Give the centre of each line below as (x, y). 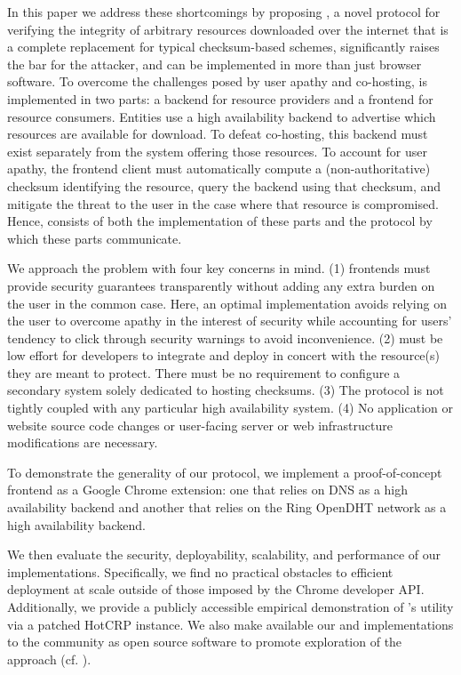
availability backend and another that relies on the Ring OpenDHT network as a (227, 507)
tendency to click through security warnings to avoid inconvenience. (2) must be (225, 337)
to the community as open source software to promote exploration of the (205, 642)
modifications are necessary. (83, 442)
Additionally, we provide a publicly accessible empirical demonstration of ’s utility (230, 607)
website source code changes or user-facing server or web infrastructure (200, 425)
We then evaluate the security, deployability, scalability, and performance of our (224, 554)
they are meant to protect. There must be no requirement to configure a (204, 372)
